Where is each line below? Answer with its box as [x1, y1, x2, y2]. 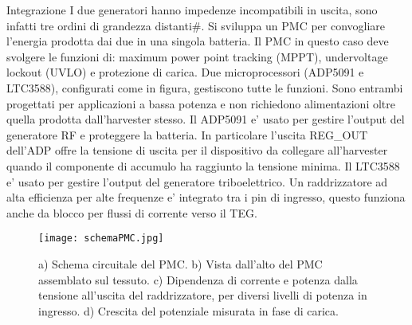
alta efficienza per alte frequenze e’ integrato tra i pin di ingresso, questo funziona [6, 189, 406, 206]
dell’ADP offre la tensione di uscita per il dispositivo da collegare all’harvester [6, 142, 388, 159]
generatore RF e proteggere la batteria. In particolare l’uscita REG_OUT [6, 126, 368, 143]
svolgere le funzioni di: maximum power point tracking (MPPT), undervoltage [6, 48, 388, 65]
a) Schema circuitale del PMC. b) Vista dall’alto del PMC [38, 255, 323, 272]
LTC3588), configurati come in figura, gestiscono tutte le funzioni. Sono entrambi [6, 79, 403, 96]
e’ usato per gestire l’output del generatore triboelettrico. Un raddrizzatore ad [6, 173, 388, 190]
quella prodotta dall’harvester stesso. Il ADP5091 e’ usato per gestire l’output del [6, 111, 405, 127]
